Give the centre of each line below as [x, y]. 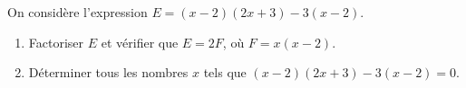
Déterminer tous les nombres [108, 72]
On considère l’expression [78, 12]
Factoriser [56, 42]
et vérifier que [140, 42]
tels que [225, 72]
